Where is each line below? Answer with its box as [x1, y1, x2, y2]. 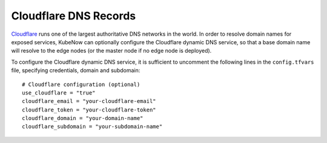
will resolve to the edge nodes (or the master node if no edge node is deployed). [11, 47, 212, 55]
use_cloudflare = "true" [22, 89, 96, 96]
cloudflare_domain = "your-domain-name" [22, 115, 144, 122]
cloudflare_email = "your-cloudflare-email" [22, 98, 157, 105]
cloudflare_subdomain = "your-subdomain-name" [22, 123, 163, 130]
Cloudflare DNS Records [11, 9, 136, 22]
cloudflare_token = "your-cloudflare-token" [22, 106, 157, 113]
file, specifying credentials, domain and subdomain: [11, 67, 140, 74]
